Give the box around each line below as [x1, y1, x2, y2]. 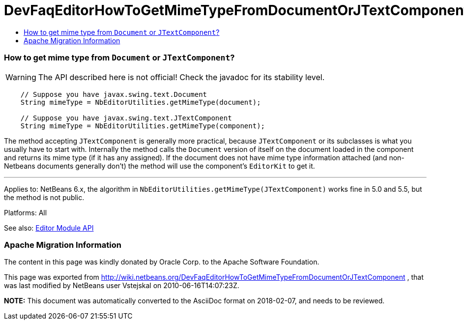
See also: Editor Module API [4, 223, 94, 232]
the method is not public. [4, 193, 85, 202]
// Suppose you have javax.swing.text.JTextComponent [20, 114, 232, 122]
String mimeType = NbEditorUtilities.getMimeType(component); [20, 121, 265, 130]
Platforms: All [4, 208, 47, 217]
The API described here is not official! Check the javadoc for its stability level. [38, 72, 325, 82]
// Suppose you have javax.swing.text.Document [20, 90, 207, 98]
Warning [5, 72, 36, 82]
